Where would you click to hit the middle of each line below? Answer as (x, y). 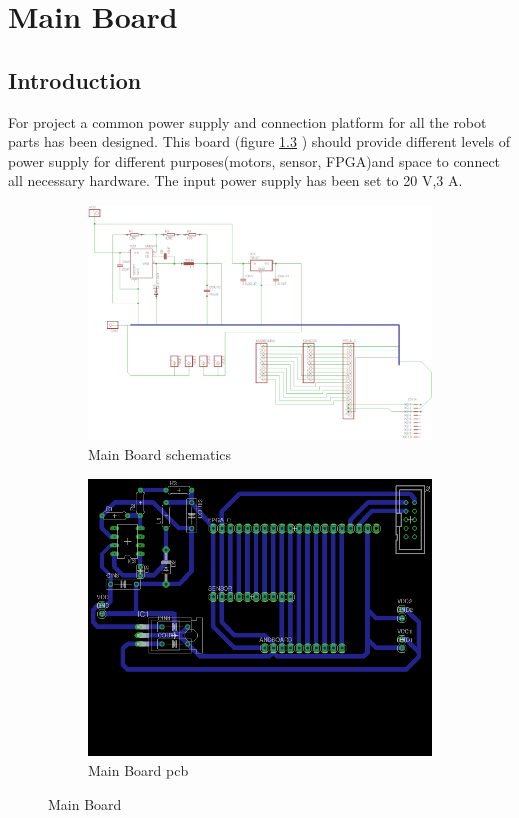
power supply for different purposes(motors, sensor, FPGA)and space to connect (254, 160)
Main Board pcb (138, 769)
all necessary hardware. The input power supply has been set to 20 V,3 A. (235, 180)
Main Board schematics (160, 454)
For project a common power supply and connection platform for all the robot (247, 121)
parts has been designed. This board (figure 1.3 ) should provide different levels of (259, 141)
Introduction (75, 79)
